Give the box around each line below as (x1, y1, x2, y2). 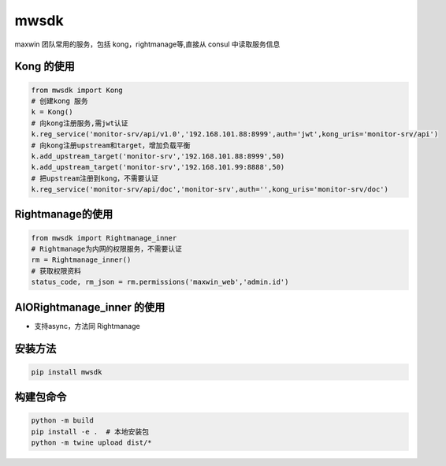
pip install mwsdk (31, 367, 102, 376)
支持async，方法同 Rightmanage (34, 321, 141, 330)
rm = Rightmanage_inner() (31, 255, 132, 264)
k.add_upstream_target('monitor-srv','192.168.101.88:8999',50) (31, 151, 285, 161)
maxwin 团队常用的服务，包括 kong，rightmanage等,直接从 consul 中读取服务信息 (14, 39, 281, 49)
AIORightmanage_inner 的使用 (14, 300, 165, 314)
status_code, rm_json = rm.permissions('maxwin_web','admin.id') (31, 278, 289, 287)
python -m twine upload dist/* (31, 438, 153, 447)
